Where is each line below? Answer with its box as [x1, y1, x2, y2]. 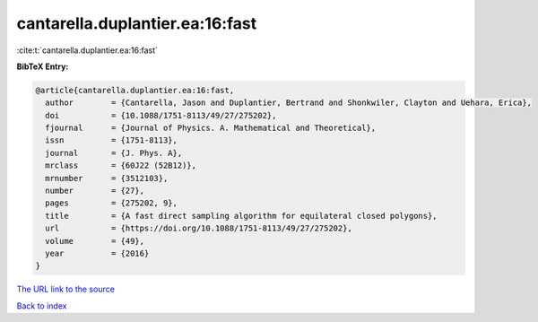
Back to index [16, 300, 67, 311]
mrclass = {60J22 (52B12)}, [45, 161, 197, 170]
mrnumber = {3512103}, [45, 173, 169, 183]
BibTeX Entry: [16, 61, 69, 72]
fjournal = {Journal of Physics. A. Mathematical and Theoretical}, [45, 123, 377, 134]
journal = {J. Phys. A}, [45, 148, 183, 158]
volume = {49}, [45, 236, 145, 246]
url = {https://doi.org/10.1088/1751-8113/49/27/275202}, [45, 223, 353, 233]
